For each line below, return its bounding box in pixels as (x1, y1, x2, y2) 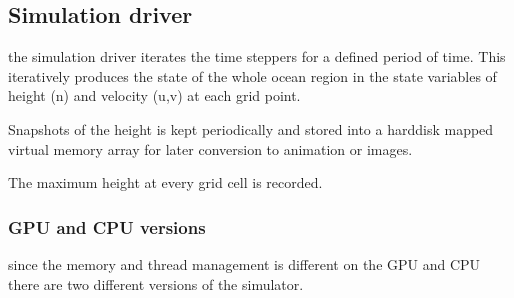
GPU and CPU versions (8, 214, 206, 239)
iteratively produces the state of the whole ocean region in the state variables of (8, 65, 497, 86)
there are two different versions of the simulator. (8, 273, 304, 294)
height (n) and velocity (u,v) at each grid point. (8, 85, 301, 106)
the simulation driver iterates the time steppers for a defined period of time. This (8, 46, 506, 67)
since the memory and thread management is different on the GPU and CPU (8, 253, 481, 274)
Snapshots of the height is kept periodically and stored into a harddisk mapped (8, 118, 494, 139)
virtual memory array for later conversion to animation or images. (8, 138, 413, 159)
